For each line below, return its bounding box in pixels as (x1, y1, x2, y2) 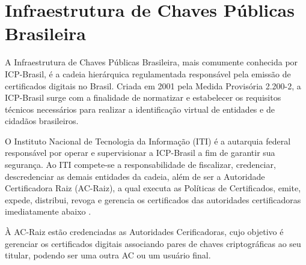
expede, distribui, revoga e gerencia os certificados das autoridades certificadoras (5, 193, 301, 206)
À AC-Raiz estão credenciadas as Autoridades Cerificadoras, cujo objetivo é (5, 225, 284, 238)
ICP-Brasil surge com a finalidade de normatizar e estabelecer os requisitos (5, 91, 281, 104)
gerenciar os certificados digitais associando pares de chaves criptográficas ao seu (5, 237, 301, 249)
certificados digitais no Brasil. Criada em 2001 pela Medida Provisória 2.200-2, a (5, 79, 301, 92)
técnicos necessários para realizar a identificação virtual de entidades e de (5, 103, 275, 115)
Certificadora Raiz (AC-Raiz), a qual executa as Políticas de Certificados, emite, (5, 182, 301, 194)
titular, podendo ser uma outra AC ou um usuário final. (5, 249, 211, 261)
